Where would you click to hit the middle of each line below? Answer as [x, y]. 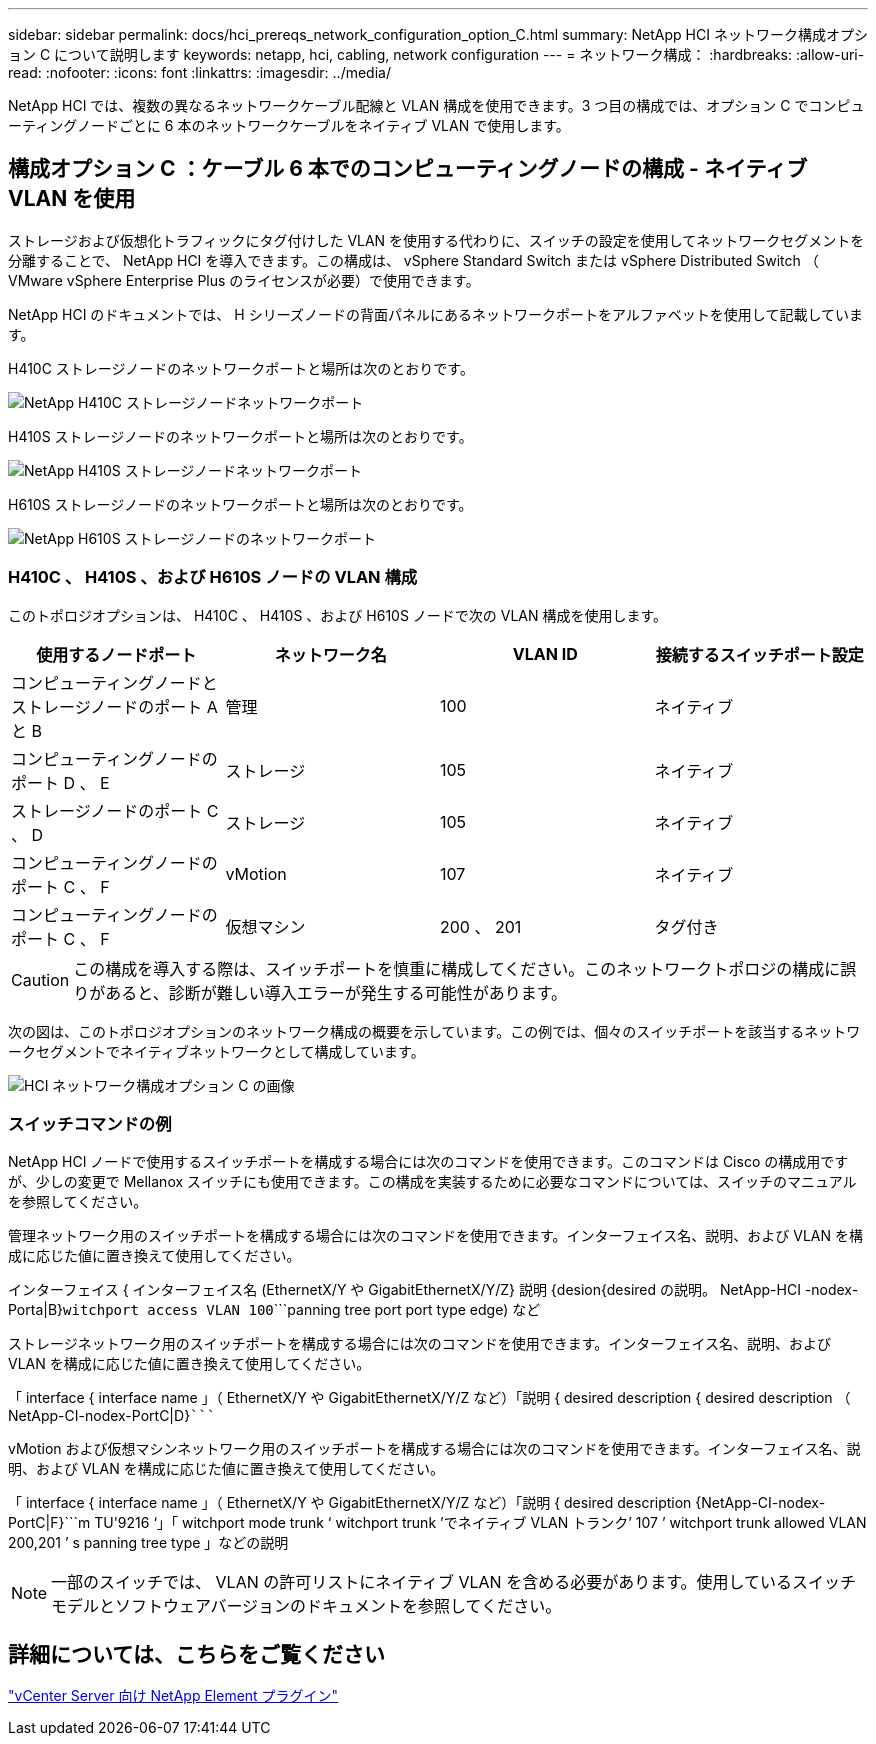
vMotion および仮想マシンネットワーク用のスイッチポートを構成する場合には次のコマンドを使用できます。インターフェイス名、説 [434, 1449]
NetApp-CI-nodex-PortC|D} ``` [112, 1416]
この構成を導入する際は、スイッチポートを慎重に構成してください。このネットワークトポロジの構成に [457, 968]
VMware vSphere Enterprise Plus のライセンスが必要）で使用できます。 [244, 280]
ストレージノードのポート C [115, 810]
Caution [40, 979]
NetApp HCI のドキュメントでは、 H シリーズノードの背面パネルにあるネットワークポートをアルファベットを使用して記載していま [435, 314]
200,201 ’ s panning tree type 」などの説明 [148, 1543]
